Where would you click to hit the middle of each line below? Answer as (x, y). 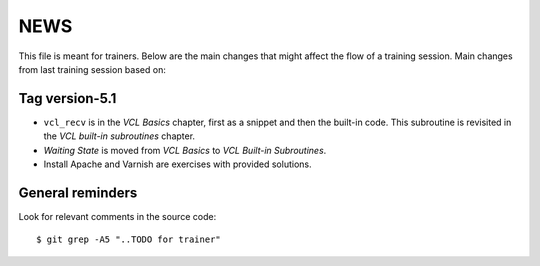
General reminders (78, 192)
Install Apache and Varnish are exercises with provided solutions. (177, 164)
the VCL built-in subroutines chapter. (119, 136)
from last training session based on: (92, 69)
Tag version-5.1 (67, 98)
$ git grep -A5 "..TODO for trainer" (129, 239)
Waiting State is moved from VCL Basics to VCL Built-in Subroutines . (185, 150)
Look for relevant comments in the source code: (117, 216)
